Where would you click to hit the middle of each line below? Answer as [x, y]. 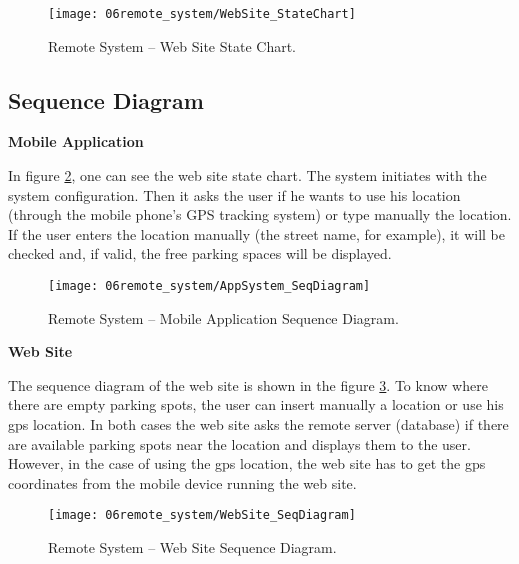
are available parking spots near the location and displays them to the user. [239, 443]
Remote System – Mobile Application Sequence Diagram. [223, 317]
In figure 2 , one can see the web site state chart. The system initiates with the [247, 175]
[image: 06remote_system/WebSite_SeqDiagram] [202, 515]
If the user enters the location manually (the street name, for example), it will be [256, 233]
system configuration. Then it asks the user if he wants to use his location [234, 194]
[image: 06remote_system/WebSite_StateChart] [202, 14]
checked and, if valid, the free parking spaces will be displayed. [200, 253]
